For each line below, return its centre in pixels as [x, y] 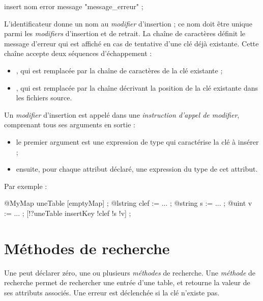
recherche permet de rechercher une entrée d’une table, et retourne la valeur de [127, 282]
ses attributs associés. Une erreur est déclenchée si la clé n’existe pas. [112, 292]
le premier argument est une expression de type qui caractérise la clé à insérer [137, 141]
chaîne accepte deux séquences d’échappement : [78, 53]
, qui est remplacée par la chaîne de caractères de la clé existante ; [119, 70]
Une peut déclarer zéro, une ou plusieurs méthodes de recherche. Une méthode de [130, 272]
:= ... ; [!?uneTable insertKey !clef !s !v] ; [68, 213]
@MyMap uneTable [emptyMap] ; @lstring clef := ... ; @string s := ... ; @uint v [128, 203]
